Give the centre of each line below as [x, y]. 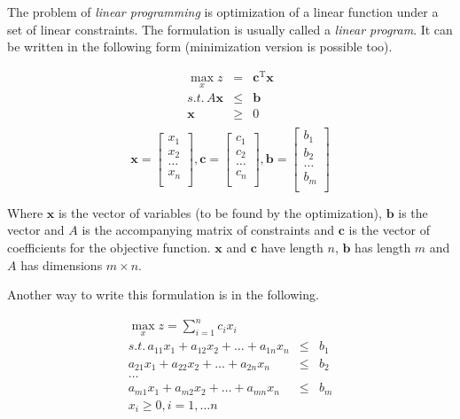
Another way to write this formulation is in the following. [163, 295]
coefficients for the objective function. [109, 247]
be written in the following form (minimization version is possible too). [200, 47]
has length [383, 247]
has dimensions [62, 264]
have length [292, 247]
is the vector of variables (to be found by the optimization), [220, 212]
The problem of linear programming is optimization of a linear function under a [223, 12]
